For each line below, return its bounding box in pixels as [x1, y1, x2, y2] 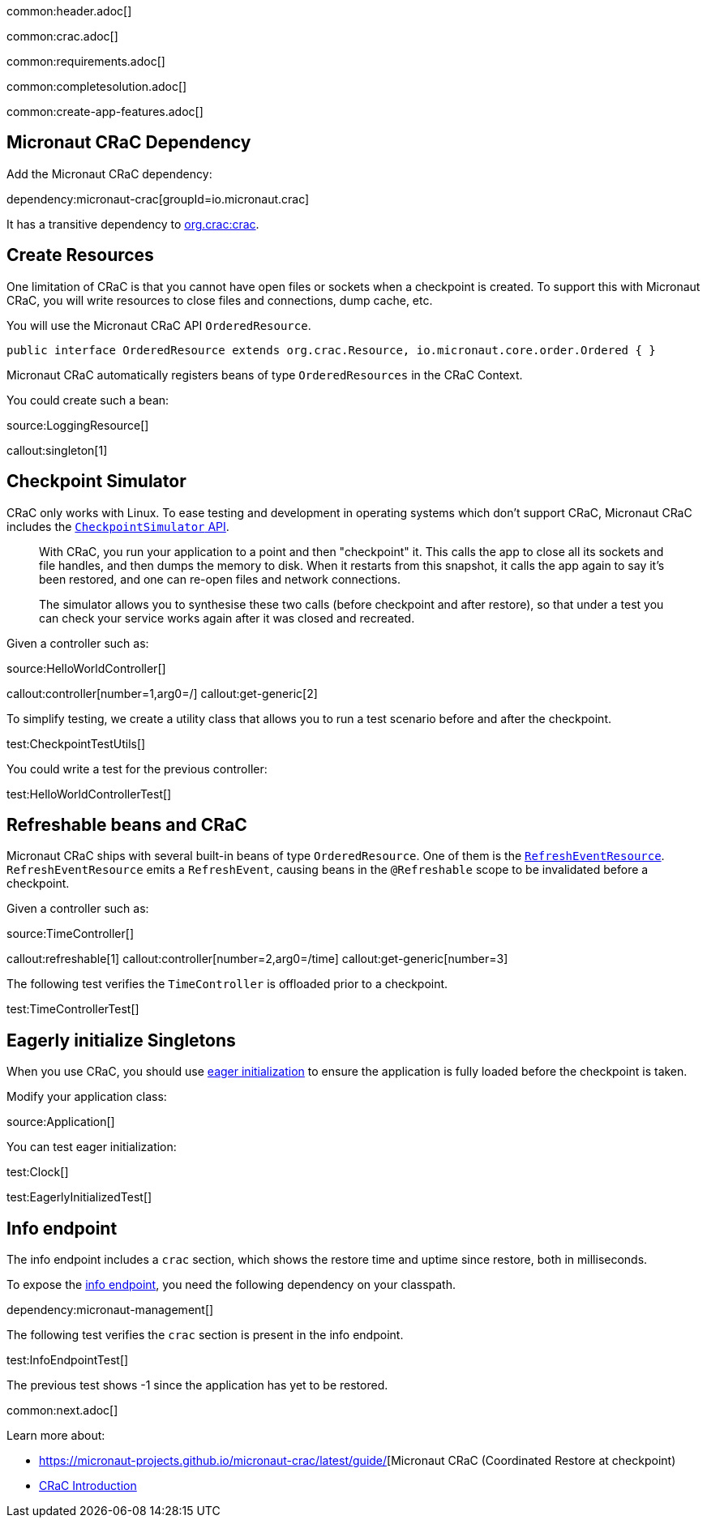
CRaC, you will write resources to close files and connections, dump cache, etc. [6, 293, 433, 307]
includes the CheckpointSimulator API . [6, 519, 229, 533]
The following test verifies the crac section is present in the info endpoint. [6, 1328, 404, 1342]
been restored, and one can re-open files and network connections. [39, 571, 401, 586]
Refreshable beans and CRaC [6, 814, 247, 835]
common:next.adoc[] [6, 1403, 118, 1418]
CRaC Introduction [39, 1479, 137, 1493]
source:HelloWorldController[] [6, 661, 166, 675]
